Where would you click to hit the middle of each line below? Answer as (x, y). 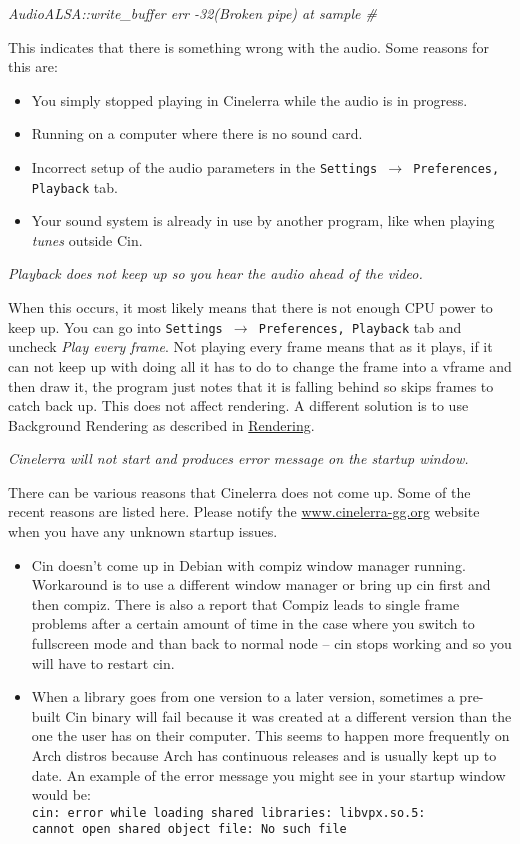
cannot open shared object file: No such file (189, 829)
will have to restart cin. (103, 662)
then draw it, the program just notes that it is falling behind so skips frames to (251, 385)
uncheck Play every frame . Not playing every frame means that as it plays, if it (250, 346)
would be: (61, 794)
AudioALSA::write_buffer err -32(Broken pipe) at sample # (192, 13)
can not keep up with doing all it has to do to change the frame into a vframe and (260, 365)
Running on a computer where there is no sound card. (197, 133)
